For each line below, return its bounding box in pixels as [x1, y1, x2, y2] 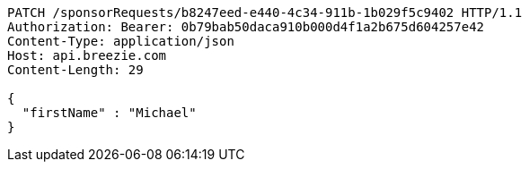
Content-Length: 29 [7, 63, 144, 77]
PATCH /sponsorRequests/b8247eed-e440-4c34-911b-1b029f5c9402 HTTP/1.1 [7, 5, 523, 20]
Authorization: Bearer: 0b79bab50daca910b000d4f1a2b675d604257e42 [7, 20, 485, 34]
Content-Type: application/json [7, 34, 234, 48]
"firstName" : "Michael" [22, 106, 197, 120]
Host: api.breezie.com [7, 48, 167, 63]
